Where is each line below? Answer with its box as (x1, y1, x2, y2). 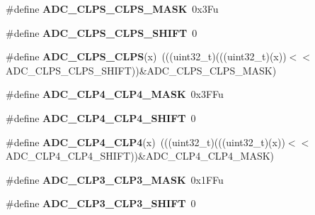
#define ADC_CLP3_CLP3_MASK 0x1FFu (6, 172, 224, 187)
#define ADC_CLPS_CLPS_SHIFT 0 (6, 25, 197, 40)
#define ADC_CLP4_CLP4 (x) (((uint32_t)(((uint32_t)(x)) (6, 134, 285, 149)
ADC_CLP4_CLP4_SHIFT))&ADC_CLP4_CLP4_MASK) (6, 148, 275, 163)
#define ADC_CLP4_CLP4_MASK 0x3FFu (6, 87, 224, 101)
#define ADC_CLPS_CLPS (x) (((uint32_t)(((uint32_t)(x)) (6, 49, 287, 64)
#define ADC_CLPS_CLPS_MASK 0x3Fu (6, 1, 219, 16)
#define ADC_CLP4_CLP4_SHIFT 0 (6, 110, 196, 125)
